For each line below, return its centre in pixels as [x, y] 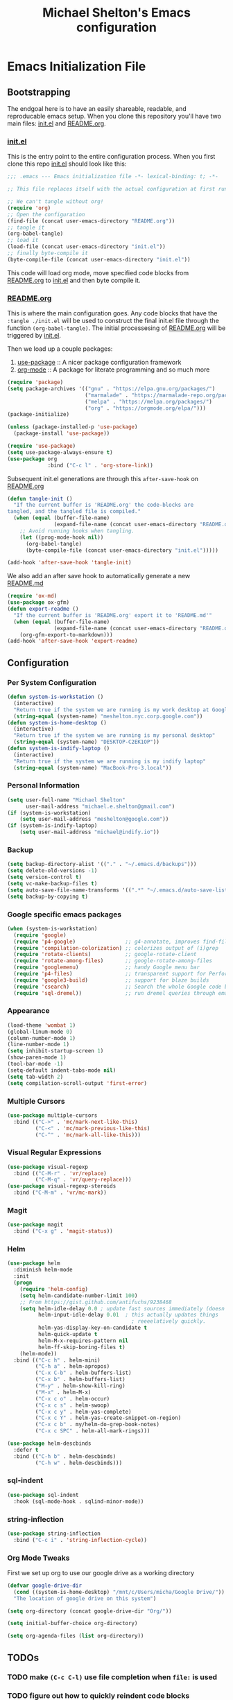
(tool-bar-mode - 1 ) [35, 1064]
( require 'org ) [29, 208]
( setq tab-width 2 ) [35, 1077]
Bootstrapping [39, 92]
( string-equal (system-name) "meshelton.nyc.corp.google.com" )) [108, 716]
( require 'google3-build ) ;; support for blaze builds [111, 980]
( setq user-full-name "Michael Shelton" [67, 800]
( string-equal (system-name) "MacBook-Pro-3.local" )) [93, 767]
